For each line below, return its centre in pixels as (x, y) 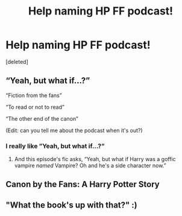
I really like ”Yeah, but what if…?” (55, 146)
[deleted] (17, 62)
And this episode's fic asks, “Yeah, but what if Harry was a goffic (95, 159)
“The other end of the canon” (42, 118)
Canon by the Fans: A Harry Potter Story (83, 184)
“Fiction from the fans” (34, 95)
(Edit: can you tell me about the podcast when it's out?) (74, 130)
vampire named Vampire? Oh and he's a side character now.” (90, 166)
